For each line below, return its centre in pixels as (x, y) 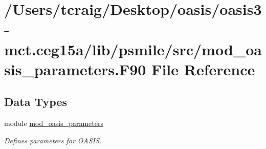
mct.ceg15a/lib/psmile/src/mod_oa (133, 49)
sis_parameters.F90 (75, 69)
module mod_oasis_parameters (54, 123)
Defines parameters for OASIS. (53, 140)
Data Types (36, 102)
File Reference (203, 69)
